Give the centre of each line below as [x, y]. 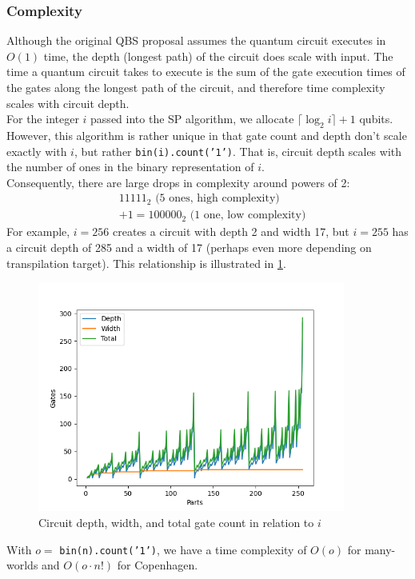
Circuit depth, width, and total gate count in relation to [176, 523]
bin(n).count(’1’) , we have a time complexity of [183, 549]
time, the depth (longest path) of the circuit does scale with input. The [218, 56]
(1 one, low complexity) [248, 216]
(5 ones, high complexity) [217, 199]
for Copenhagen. [158, 565]
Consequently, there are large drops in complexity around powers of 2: [178, 182]
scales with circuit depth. [68, 103]
